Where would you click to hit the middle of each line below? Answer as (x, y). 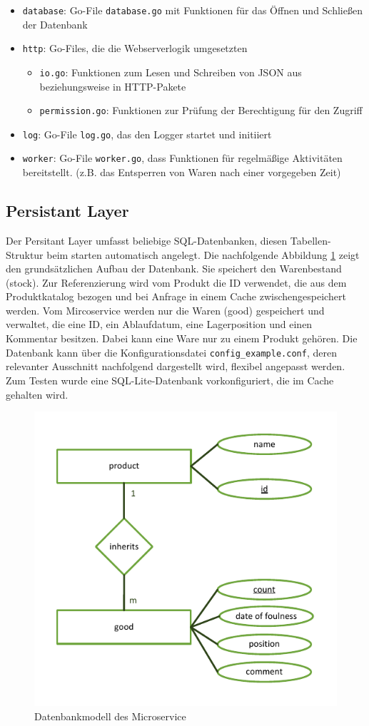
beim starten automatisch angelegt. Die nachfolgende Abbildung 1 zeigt (203, 254)
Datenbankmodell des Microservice (110, 716)
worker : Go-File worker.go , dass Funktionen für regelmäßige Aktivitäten (182, 158)
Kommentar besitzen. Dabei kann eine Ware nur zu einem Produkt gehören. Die (182, 338)
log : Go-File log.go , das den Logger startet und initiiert (147, 134)
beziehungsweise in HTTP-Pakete (113, 86)
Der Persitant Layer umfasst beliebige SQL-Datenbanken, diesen (147, 240)
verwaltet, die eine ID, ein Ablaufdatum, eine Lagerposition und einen (159, 324)
